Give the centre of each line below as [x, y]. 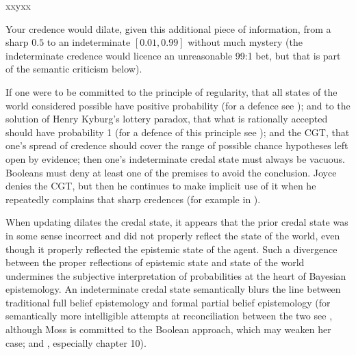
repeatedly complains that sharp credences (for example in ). [133, 199]
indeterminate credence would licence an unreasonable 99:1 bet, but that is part [173, 55]
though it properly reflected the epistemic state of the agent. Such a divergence [171, 249]
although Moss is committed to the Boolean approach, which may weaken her [168, 329]
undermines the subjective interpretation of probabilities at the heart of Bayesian [176, 275]
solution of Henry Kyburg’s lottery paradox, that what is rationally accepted [167, 119]
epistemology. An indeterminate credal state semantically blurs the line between [173, 289]
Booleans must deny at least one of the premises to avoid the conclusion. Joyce [171, 172]
